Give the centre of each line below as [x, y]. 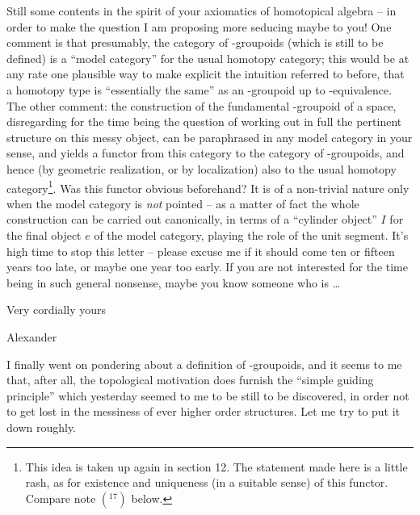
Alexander [32, 336]
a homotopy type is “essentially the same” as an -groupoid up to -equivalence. [199, 89]
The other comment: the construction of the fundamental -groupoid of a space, [202, 105]
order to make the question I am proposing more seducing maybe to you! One [199, 26]
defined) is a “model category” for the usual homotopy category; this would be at [208, 58]
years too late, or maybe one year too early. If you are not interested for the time [207, 267]
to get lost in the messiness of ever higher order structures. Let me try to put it [204, 411]
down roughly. [42, 427]
